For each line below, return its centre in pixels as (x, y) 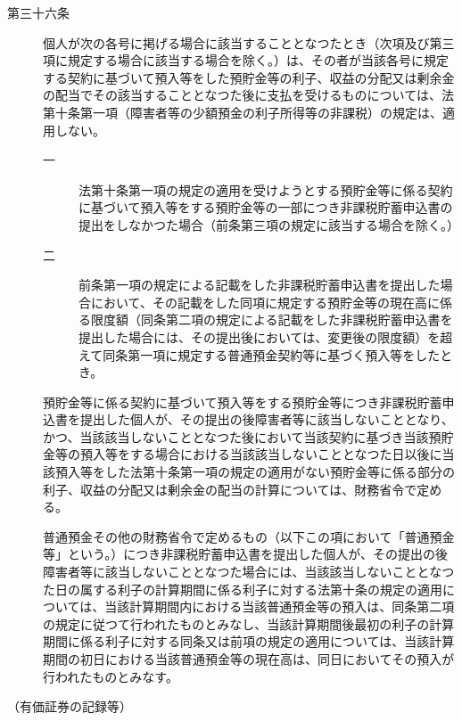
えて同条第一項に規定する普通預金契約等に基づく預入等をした (260, 354)
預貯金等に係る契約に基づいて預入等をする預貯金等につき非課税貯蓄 (243, 401)
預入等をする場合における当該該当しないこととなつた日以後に (261, 454)
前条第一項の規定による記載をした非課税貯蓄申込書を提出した (260, 285)
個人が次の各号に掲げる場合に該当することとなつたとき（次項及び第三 (249, 42)
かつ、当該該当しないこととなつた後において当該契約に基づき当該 (236, 436)
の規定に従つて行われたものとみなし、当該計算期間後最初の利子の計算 (249, 623)
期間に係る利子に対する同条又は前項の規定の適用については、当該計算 (249, 641)
